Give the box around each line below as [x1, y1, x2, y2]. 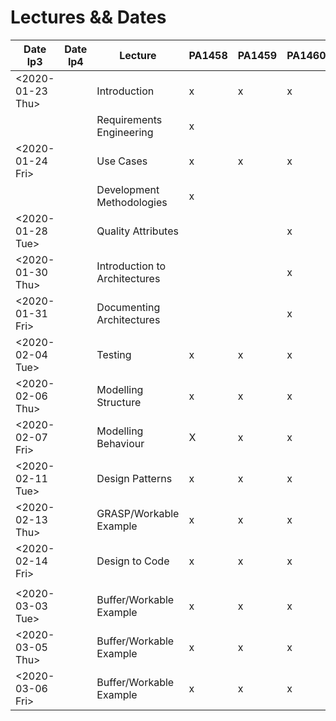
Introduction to [96, 259, 167, 273]
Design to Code [96, 554, 170, 568]
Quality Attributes [96, 224, 179, 238]
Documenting [96, 300, 161, 314]
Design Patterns [96, 471, 173, 485]
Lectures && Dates [10, 6, 167, 29]
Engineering [96, 125, 154, 139]
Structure [96, 395, 142, 409]
